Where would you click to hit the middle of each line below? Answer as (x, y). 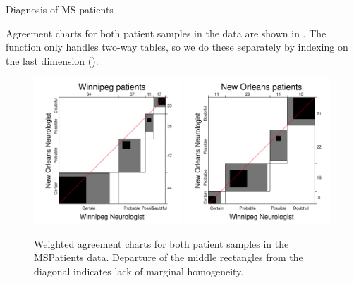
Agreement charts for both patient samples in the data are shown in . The (166, 33)
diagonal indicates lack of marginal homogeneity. (139, 271)
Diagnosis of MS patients (60, 9)
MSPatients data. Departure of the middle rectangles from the (169, 257)
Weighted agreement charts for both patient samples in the (161, 243)
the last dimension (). (52, 60)
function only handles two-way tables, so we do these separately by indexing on (177, 47)
